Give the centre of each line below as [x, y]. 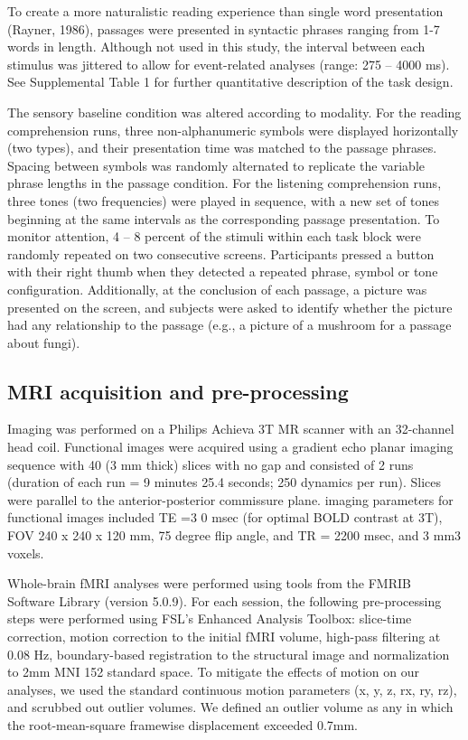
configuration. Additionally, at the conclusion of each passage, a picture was [217, 289]
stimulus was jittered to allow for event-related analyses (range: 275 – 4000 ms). [229, 64]
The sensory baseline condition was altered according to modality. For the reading [234, 112]
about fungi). [44, 342]
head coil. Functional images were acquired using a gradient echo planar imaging [230, 447]
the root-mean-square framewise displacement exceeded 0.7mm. [183, 724]
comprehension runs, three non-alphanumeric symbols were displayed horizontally [233, 130]
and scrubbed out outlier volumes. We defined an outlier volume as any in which [230, 707]
